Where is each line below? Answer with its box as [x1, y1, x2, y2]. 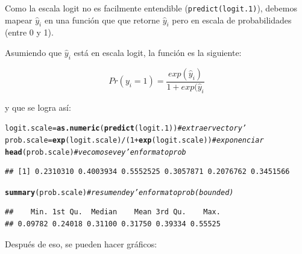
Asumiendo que [5, 46, 62, 59]
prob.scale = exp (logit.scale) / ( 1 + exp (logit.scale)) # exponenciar [5, 135, 264, 144]
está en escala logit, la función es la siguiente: [74, 46, 242, 59]
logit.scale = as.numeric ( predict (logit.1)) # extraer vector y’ [5, 124, 247, 133]
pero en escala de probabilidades [172, 13, 292, 26]
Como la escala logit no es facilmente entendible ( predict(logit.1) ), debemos [5, 2, 297, 14]
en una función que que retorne [44, 13, 160, 26]
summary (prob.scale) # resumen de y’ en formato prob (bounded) [5, 188, 234, 197]
